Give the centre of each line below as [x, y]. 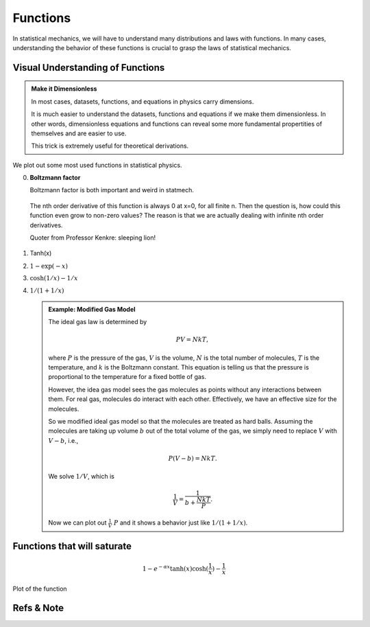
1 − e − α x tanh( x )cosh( [175, 568]
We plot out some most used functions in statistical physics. [97, 165]
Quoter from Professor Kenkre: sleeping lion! [93, 238]
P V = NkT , [192, 340]
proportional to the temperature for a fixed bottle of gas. [127, 377]
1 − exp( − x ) [49, 266]
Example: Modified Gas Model [92, 309]
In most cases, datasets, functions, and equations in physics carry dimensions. [143, 101]
